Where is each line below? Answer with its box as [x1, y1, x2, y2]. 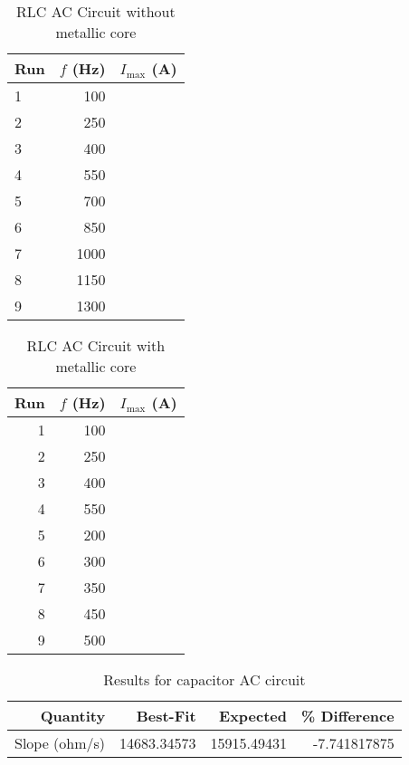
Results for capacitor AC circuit [103, 669, 306, 690]
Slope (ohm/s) [14, 732, 106, 753]
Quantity [40, 705, 106, 726]
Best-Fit [136, 705, 196, 726]
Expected [219, 705, 288, 726]
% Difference [301, 705, 395, 726]
